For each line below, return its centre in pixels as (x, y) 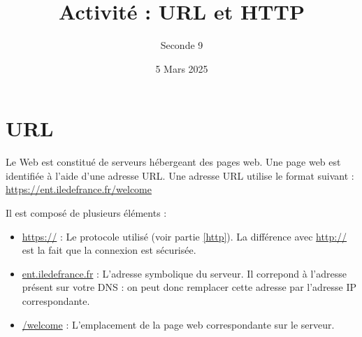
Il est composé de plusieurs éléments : (86, 213)
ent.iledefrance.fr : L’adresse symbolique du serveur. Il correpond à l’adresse (184, 273)
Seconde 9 (182, 45)
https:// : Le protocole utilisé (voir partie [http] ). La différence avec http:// (184, 236)
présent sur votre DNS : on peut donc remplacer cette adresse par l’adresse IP (189, 287)
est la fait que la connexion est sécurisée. (109, 250)
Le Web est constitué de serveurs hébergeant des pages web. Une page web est (173, 162)
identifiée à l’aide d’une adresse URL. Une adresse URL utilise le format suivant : (180, 175)
